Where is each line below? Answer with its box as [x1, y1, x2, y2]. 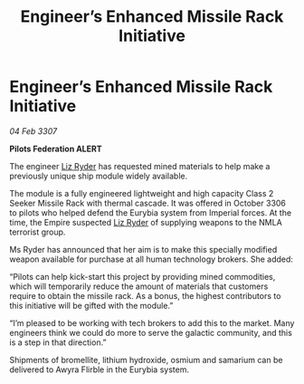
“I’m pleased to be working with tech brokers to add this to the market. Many [9, 317, 295, 328]
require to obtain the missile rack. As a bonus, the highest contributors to [9, 290, 281, 301]
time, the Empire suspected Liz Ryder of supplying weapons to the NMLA [9, 216, 282, 227]
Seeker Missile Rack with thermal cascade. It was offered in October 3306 [9, 197, 287, 208]
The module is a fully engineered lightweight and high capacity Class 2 [9, 187, 274, 198]
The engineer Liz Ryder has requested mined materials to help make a [9, 160, 271, 171]
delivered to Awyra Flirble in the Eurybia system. [9, 364, 190, 375]
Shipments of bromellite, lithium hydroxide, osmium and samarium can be [9, 354, 283, 365]
